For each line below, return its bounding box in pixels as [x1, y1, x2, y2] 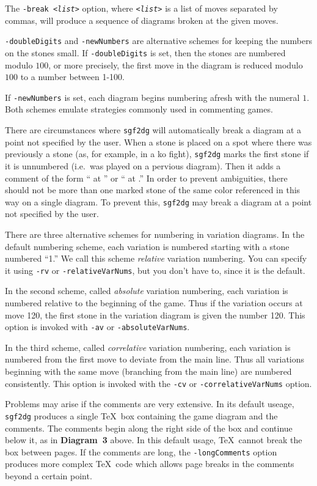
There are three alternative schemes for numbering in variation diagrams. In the [5, 227, 305, 240]
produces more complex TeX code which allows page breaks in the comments [5, 457, 294, 470]
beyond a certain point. [5, 469, 92, 482]
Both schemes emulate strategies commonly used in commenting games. [5, 103, 273, 116]
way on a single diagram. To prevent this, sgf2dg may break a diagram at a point [5, 195, 312, 208]
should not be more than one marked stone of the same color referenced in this [5, 183, 301, 196]
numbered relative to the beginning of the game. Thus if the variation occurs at [5, 296, 303, 309]
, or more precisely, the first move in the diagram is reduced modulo [48, 58, 303, 71]
